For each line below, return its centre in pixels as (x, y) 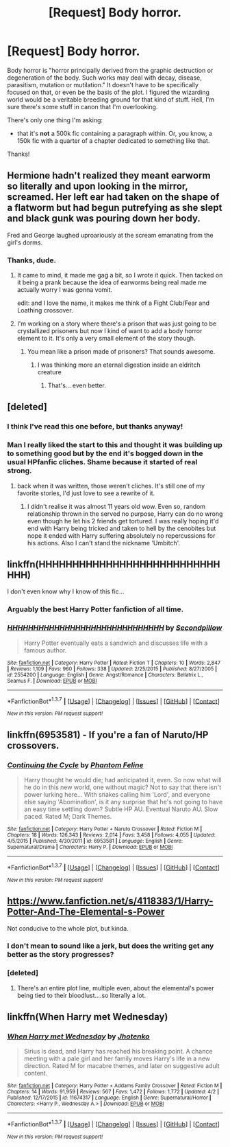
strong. (20, 470)
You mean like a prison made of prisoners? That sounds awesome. (121, 352)
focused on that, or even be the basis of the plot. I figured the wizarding (108, 92)
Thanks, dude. (32, 260)
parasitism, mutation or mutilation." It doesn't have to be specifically (103, 84)
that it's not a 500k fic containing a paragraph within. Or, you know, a (114, 133)
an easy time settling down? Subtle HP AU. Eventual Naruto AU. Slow (121, 809)
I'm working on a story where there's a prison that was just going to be (117, 323)
